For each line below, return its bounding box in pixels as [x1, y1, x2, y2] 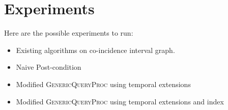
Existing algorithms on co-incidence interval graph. [16, 44, 175, 55]
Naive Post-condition [16, 62, 81, 72]
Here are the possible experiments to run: [4, 28, 133, 38]
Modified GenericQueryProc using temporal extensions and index [16, 96, 224, 106]
